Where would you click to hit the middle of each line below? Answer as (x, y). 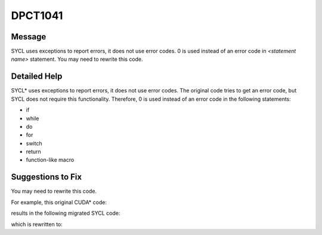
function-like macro (50, 160)
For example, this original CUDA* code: (59, 202)
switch (34, 143)
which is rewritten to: (37, 224)
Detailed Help (37, 77)
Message (29, 37)
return (33, 151)
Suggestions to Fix (47, 177)
